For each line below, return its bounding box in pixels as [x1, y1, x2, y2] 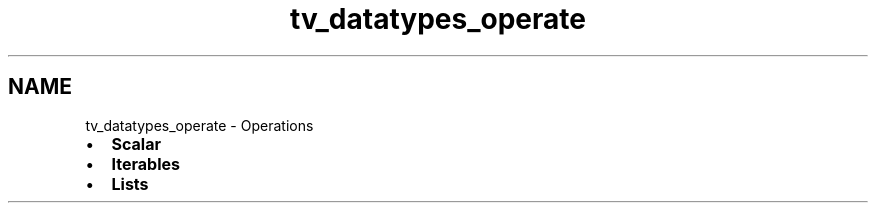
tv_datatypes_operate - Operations [85, 116, 314, 134]
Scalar [111, 133, 161, 154]
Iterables [111, 153, 180, 174]
